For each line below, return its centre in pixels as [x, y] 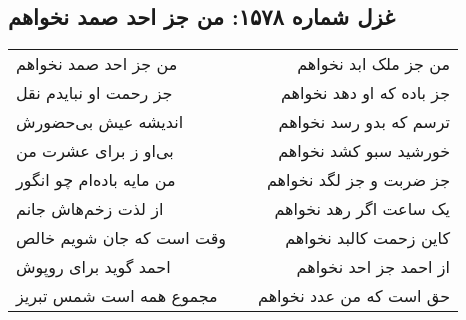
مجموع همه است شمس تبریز [117, 296]
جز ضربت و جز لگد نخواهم [358, 180]
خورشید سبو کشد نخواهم [364, 151]
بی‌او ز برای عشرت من [95, 151]
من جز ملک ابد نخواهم [374, 64]
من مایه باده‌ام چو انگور [96, 180]
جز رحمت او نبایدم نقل [94, 93]
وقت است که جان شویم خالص [121, 238]
